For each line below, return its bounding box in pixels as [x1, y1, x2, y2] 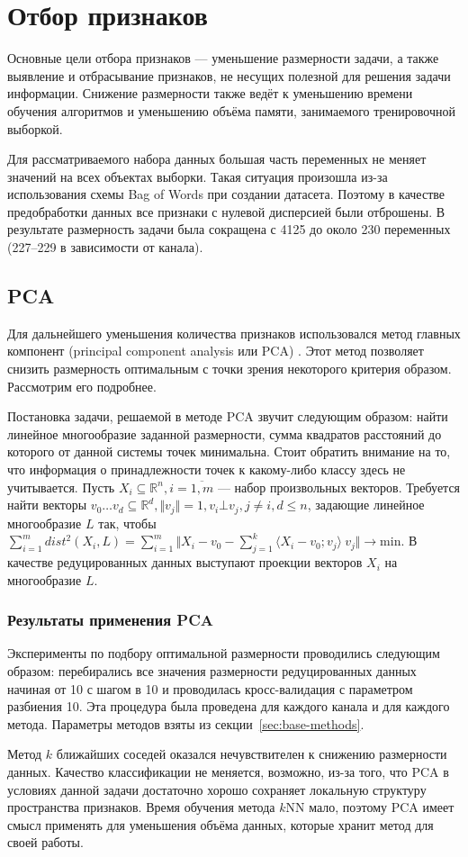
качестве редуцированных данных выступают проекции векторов [7, 553, 363, 572]
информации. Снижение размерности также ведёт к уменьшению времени [7, 84, 413, 103]
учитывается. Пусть [7, 477, 115, 496]
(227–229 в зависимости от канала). [7, 238, 203, 257]
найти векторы [7, 495, 87, 514]
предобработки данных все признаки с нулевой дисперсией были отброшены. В [7, 202, 445, 221]
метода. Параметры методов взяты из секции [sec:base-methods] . [7, 714, 364, 733]
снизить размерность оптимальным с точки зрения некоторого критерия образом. [7, 359, 452, 378]
